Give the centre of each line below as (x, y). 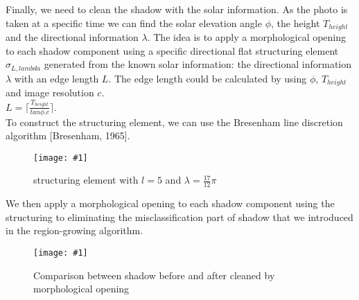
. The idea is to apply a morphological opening (247, 37)
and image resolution (50, 92)
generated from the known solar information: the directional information (198, 64)
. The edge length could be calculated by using (208, 78)
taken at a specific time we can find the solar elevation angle (134, 23)
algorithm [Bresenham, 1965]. (68, 135)
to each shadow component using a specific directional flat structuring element (172, 50)
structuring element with (86, 180)
